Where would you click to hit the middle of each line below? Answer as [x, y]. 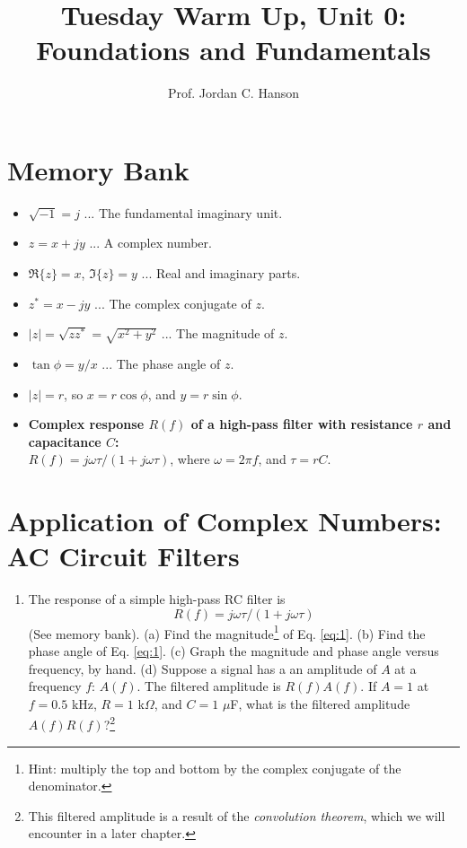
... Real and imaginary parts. [221, 273]
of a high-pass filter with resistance [302, 424]
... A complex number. [150, 243]
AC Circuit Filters [123, 556]
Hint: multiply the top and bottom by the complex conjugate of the [215, 768]
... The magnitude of [218, 333]
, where [190, 459]
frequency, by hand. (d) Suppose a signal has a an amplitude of [203, 668]
